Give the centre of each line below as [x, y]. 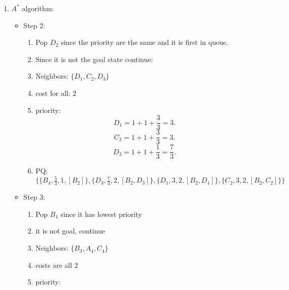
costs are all [54, 265]
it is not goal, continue [70, 231]
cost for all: [53, 93]
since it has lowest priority [101, 214]
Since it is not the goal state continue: [94, 59]
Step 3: [34, 197]
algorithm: [38, 8]
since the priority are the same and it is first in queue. [144, 42]
